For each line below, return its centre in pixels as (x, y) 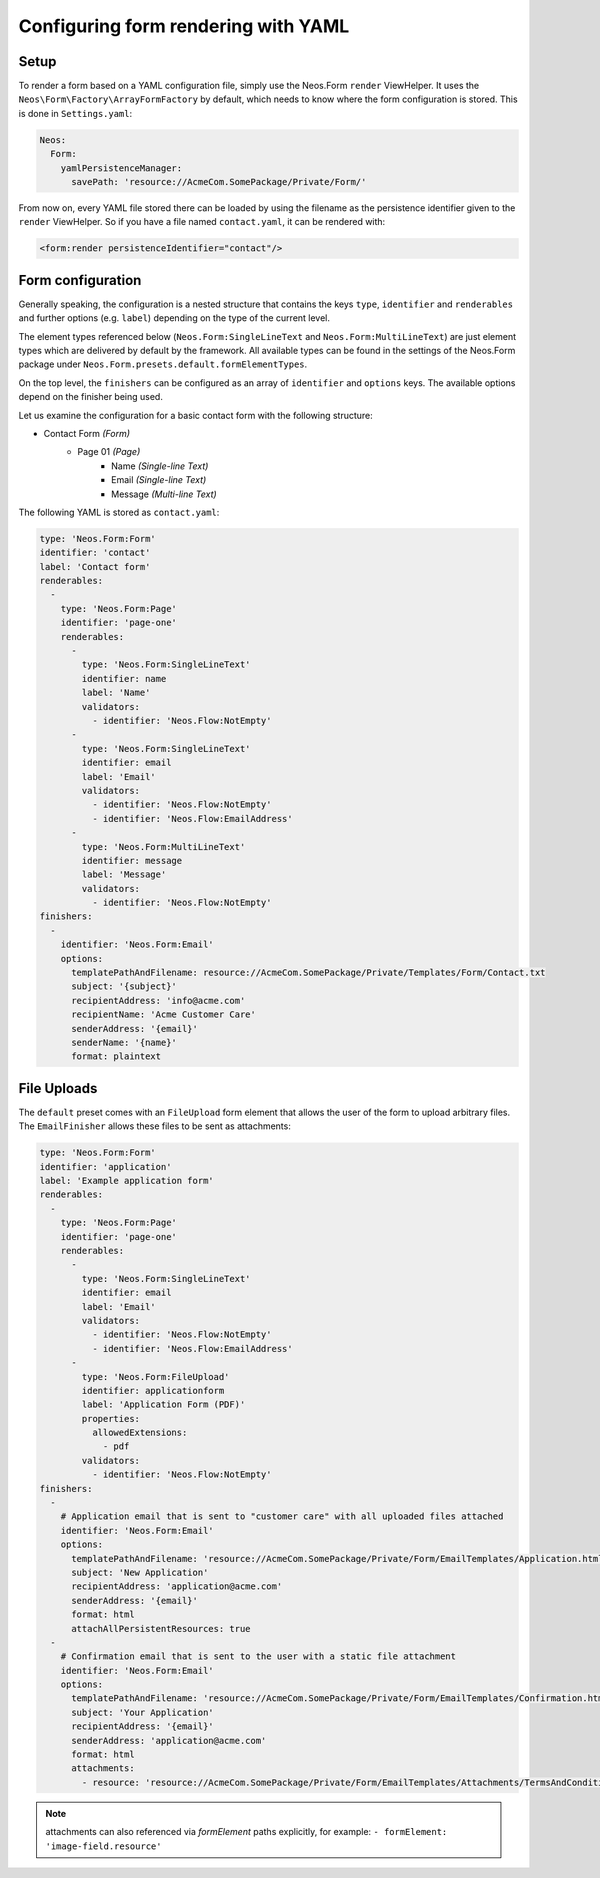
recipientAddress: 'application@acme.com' (177, 1586)
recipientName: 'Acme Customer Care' (164, 1014)
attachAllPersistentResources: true (161, 1628)
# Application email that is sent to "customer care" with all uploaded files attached (282, 1516)
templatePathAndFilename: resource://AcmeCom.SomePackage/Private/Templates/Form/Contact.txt (308, 973)
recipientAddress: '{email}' (142, 1726)
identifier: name (124, 678)
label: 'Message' (124, 874)
